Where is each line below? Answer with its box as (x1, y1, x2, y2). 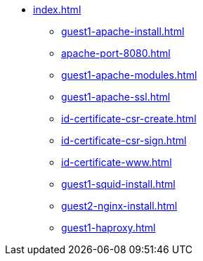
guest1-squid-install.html (61, 178, 176, 190)
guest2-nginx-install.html (61, 200, 178, 212)
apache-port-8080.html (61, 47, 171, 59)
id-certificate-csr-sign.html (61, 134, 187, 146)
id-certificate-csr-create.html (61, 113, 197, 125)
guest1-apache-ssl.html (61, 91, 171, 103)
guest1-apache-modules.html (61, 69, 197, 81)
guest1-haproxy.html (61, 222, 156, 234)
